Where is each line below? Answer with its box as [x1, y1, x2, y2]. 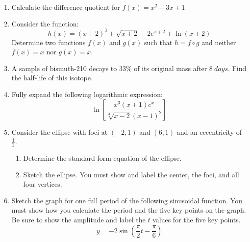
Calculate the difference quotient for [11, 2, 120, 12]
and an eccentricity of [176, 126, 242, 137]
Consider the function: [11, 18, 79, 28]
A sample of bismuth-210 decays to [11, 63, 117, 73]
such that [144, 37, 173, 47]
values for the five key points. [152, 215, 241, 225]
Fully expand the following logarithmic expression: [11, 89, 163, 99]
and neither [201, 37, 236, 47]
